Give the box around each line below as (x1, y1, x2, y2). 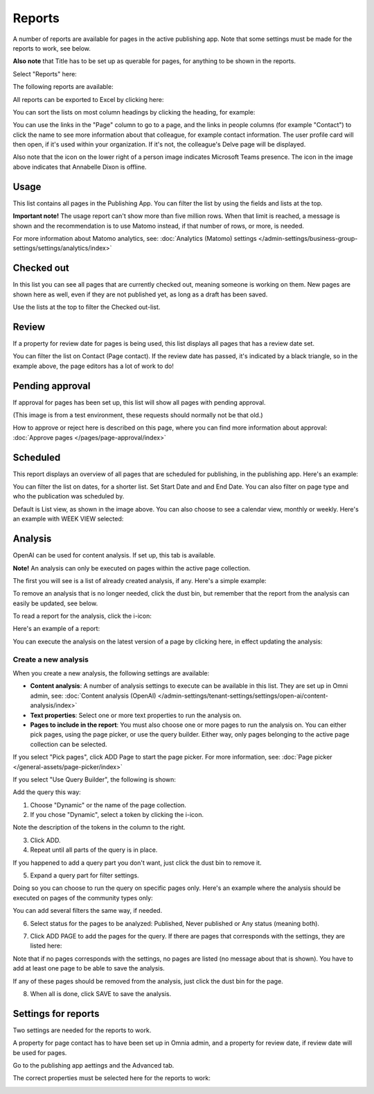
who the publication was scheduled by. (12, 492, 125, 500)
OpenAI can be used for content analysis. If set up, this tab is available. (12, 551, 216, 559)
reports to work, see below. (12, 44, 91, 52)
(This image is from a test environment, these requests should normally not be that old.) (12, 410, 263, 419)
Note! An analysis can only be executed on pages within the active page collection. (12, 564, 251, 572)
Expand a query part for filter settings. (30, 871, 139, 880)
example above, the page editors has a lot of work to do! (12, 362, 175, 370)
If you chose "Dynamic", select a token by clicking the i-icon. (30, 811, 204, 819)
